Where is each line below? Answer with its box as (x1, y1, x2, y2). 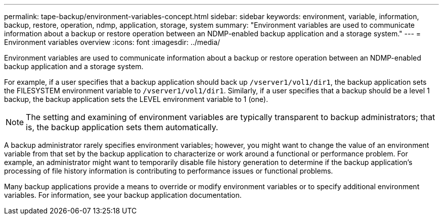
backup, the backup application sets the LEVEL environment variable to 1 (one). (4, 95, 268, 103)
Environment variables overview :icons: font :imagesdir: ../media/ (4, 38, 220, 46)
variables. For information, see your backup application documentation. (4, 191, 242, 199)
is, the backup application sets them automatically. (26, 122, 218, 132)
